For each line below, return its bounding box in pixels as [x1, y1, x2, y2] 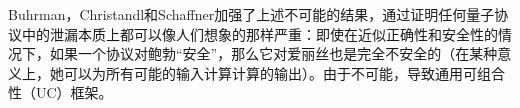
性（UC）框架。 [8, 82, 113, 103]
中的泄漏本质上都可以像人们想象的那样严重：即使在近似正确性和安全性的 [21, 23, 498, 44]
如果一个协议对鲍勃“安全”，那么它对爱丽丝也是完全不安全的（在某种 [49, 43, 498, 64]
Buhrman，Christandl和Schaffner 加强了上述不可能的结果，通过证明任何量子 [8, 4, 495, 24]
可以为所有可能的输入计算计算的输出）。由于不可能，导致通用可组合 [63, 62, 505, 83]
